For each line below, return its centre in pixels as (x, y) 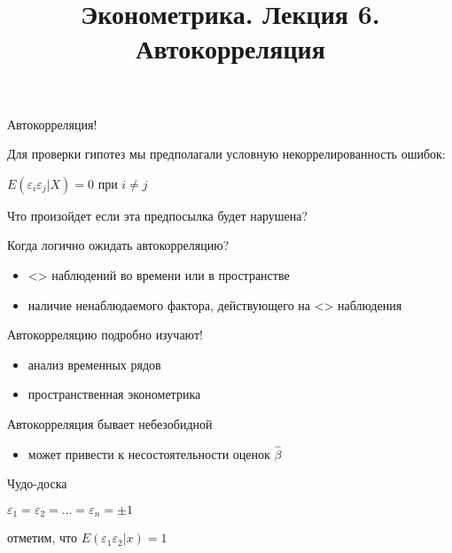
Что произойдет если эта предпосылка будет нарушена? (158, 215)
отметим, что (43, 537)
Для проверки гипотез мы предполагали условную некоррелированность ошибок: (226, 154)
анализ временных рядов (94, 364)
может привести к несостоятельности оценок (149, 453)
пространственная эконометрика (114, 394)
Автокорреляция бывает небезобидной (110, 423)
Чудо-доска (37, 483)
